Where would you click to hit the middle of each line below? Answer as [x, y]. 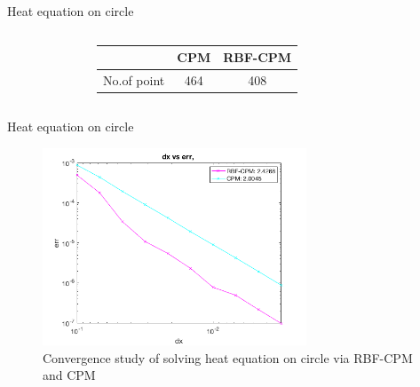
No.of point [134, 79]
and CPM [69, 375]
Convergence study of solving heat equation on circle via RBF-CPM [228, 357]
